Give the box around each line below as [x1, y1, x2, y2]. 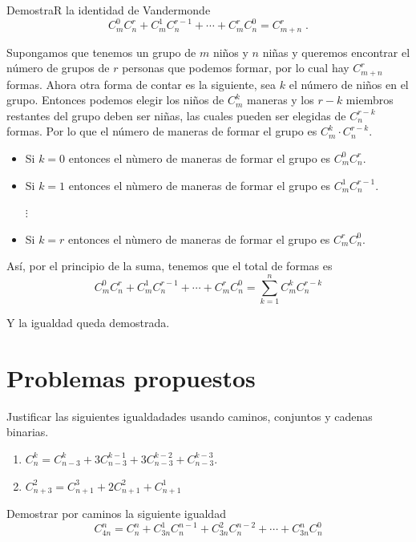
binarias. [6, 423, 49, 440]
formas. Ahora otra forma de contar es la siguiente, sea [6, 75, 277, 92]
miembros [345, 91, 394, 108]
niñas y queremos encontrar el [262, 43, 410, 60]
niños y [212, 43, 248, 60]
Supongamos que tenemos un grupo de [6, 43, 196, 60]
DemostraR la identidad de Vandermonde [6, 2, 211, 18]
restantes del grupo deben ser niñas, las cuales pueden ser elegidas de [6, 107, 346, 123]
